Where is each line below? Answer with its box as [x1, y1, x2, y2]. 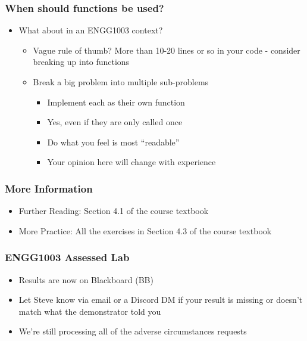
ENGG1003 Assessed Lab [5, 250, 130, 265]
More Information [5, 181, 93, 196]
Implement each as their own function [47, 95, 185, 108]
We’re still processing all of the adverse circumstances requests [18, 325, 247, 337]
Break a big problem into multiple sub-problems [33, 76, 209, 88]
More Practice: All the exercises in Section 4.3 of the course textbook [18, 224, 272, 237]
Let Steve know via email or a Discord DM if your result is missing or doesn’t [18, 293, 303, 306]
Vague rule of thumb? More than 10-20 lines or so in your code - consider [33, 44, 300, 56]
